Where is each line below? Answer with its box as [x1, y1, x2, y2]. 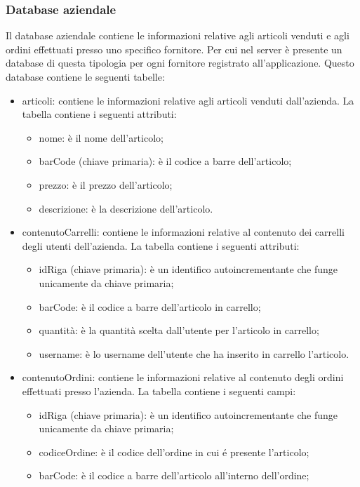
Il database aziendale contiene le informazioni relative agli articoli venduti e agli [6, 28, 349, 43]
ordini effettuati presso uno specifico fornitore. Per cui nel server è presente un [6, 41, 342, 56]
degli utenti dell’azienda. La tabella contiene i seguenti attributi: [22, 238, 300, 253]
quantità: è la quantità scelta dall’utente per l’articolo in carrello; [39, 323, 319, 338]
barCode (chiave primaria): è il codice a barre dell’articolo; [39, 154, 292, 168]
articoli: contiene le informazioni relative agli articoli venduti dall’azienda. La [22, 93, 354, 107]
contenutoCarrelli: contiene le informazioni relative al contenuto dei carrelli [22, 225, 345, 239]
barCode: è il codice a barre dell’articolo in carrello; [39, 299, 261, 314]
